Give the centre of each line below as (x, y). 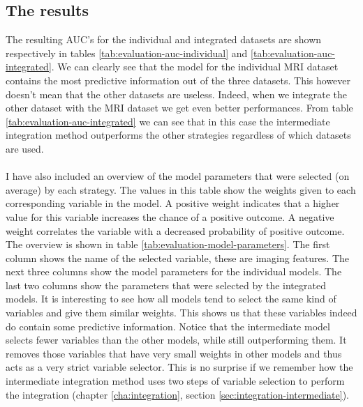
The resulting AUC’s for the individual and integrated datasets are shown (164, 39)
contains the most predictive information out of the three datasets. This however (178, 80)
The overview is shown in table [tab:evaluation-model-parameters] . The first (168, 244)
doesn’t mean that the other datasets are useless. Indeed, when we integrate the (176, 94)
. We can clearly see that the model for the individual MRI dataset (195, 67)
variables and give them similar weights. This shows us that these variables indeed (181, 313)
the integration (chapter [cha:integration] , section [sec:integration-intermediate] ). (177, 394)
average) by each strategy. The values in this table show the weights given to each (181, 189)
